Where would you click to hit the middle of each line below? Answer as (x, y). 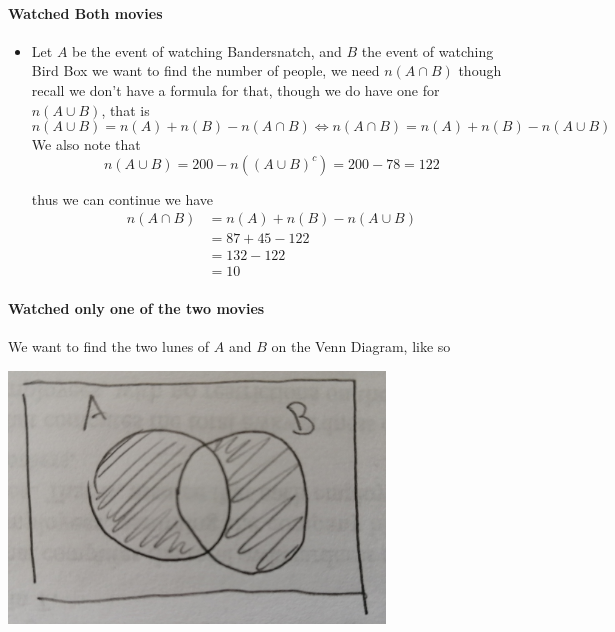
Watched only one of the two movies (136, 308)
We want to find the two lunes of (109, 346)
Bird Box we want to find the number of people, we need (205, 70)
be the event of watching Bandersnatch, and (207, 50)
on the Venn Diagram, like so (361, 346)
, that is (125, 109)
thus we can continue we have (122, 198)
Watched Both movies (85, 12)
